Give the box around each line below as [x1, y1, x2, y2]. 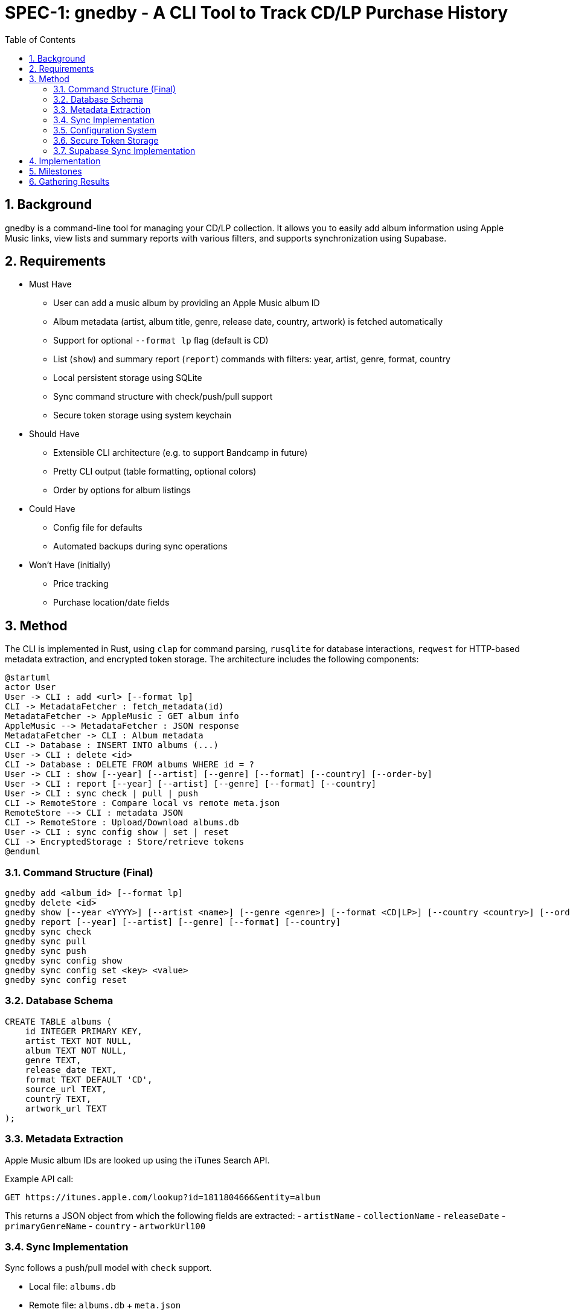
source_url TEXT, [25, 1084, 107, 1094]
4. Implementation [29, 155, 101, 166]
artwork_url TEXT [25, 1103, 107, 1113]
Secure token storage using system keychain [53, 410, 232, 421]
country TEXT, [25, 1093, 92, 1104]
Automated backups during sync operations [53, 541, 228, 552]
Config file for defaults [53, 522, 142, 533]
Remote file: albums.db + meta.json [29, 1300, 181, 1311]
